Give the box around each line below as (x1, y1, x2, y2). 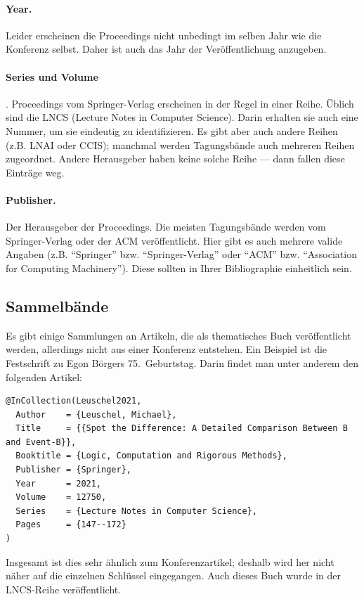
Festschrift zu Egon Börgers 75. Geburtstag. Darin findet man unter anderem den (6, 355, 358, 370)
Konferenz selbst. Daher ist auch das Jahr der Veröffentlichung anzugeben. (6, 41, 327, 56)
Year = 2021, (15, 478, 102, 489)
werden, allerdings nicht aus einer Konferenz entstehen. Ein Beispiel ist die (6, 342, 327, 356)
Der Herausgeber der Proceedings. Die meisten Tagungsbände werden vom (6, 219, 326, 234)
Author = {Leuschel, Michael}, (15, 409, 177, 420)
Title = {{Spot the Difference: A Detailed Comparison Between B (15, 423, 348, 434)
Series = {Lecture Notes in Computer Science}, (15, 505, 257, 516)
